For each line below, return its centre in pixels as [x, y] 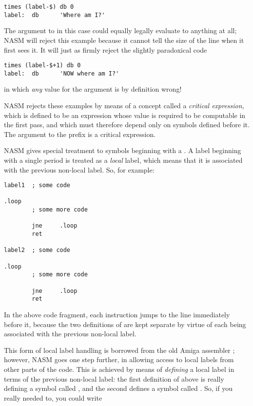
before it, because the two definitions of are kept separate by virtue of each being [125, 324]
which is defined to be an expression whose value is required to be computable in [125, 115]
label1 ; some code [37, 185]
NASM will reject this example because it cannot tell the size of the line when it [124, 40]
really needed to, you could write [53, 397]
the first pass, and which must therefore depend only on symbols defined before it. [127, 125]
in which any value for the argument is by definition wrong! [93, 89]
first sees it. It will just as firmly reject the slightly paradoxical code [106, 49]
